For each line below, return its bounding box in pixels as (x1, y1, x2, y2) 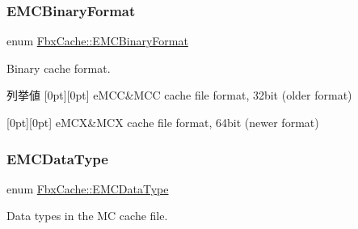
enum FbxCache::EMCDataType (6, 180, 169, 197)
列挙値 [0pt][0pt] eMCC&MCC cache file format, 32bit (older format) (6, 87, 352, 104)
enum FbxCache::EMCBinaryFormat (6, 32, 188, 49)
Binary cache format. (6, 59, 111, 76)
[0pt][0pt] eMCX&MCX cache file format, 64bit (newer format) (6, 114, 319, 130)
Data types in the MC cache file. (6, 207, 168, 224)
